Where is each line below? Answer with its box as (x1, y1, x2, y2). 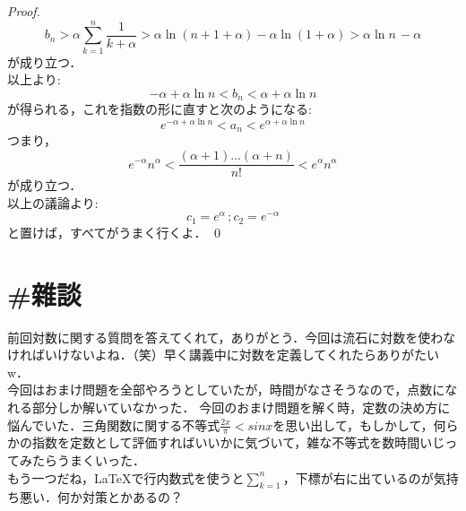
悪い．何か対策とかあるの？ (19, 488, 183, 507)
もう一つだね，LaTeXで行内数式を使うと (7, 468, 245, 487)
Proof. (7, 2, 40, 20)
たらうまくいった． (31, 450, 145, 469)
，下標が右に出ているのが (282, 468, 434, 487)
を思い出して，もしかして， (272, 415, 434, 434)
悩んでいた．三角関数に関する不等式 (7, 415, 220, 434)
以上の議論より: (7, 193, 99, 212)
